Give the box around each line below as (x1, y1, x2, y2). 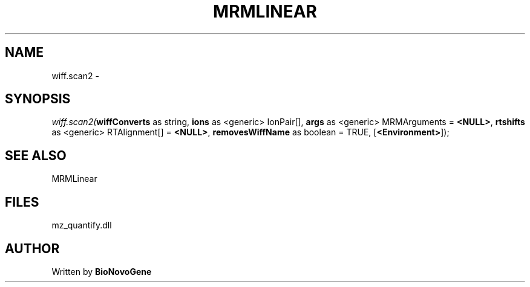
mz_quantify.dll (51, 220, 112, 231)
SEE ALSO (5, 147, 67, 163)
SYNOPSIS (5, 91, 71, 107)
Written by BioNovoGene (51, 266, 152, 277)
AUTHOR (5, 240, 60, 256)
